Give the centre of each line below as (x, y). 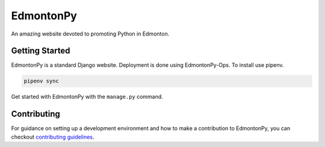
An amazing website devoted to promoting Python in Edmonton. (90, 34)
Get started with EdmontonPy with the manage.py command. (87, 97)
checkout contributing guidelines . (53, 137)
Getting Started (41, 51)
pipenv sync (42, 81)
